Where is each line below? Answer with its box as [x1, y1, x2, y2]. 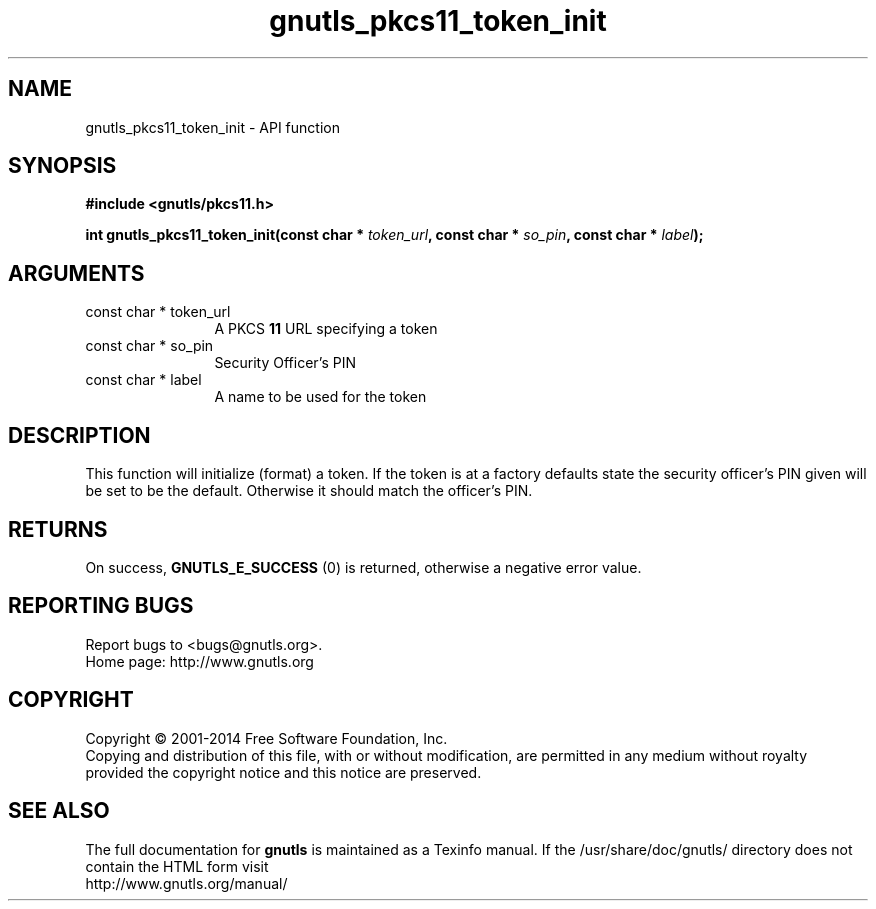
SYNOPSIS [8, 153, 117, 179]
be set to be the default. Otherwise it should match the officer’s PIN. [85, 482, 533, 500]
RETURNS [8, 516, 108, 542]
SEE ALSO [8, 798, 110, 824]
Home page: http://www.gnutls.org [85, 652, 314, 670]
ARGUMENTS [8, 260, 145, 286]
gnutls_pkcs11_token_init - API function [85, 118, 340, 136]
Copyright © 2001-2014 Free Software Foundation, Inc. [85, 729, 448, 747]
